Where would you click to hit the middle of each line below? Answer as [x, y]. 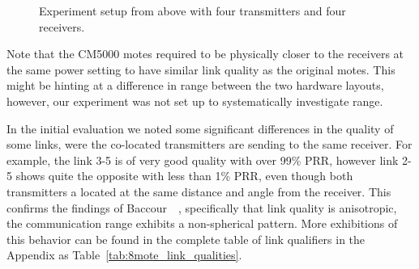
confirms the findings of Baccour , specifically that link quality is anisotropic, [202, 207]
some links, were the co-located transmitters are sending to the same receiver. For [209, 144]
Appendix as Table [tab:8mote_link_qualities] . [124, 255]
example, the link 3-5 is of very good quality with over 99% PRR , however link [203, 160]
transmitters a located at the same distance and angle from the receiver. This [199, 191]
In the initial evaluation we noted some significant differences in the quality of [200, 128]
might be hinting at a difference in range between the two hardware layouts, [195, 85]
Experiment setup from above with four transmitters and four [192, 11]
